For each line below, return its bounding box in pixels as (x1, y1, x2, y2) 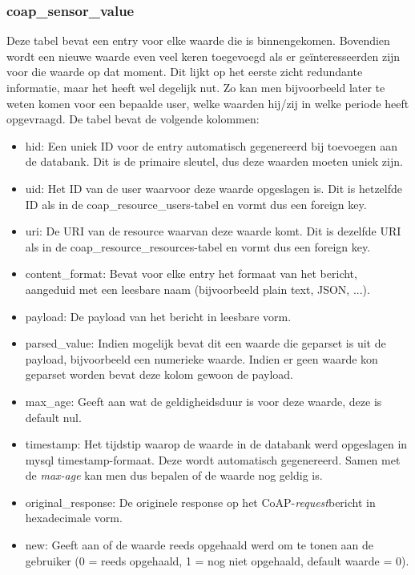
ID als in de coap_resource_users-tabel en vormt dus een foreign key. (25, 195, 367, 212)
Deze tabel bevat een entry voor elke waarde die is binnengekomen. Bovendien (6, 32, 390, 49)
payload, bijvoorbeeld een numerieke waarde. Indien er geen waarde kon (25, 350, 378, 367)
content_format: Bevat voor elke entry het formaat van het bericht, (25, 265, 357, 282)
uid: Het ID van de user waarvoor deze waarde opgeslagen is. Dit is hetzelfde (25, 179, 402, 196)
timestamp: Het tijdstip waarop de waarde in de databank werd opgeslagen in (25, 436, 408, 452)
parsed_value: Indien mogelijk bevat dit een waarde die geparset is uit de (25, 335, 386, 352)
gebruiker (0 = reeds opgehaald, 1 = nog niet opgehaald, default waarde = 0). (25, 552, 409, 569)
